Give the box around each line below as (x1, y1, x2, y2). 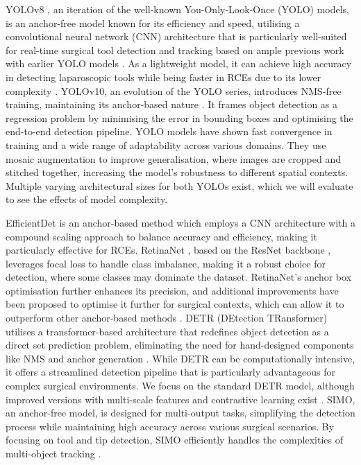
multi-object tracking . (6, 446, 101, 460)
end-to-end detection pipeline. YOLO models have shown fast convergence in (6, 124, 333, 139)
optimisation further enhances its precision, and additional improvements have (6, 283, 339, 297)
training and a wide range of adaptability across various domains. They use (6, 137, 326, 152)
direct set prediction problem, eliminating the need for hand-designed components (6, 337, 354, 352)
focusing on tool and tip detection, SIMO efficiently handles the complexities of (6, 432, 343, 447)
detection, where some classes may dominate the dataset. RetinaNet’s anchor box (6, 270, 352, 284)
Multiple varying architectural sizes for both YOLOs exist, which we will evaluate (6, 178, 353, 193)
